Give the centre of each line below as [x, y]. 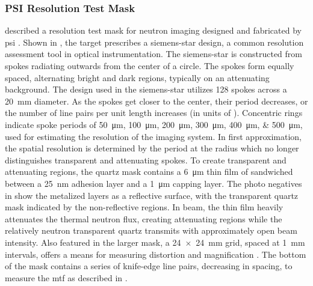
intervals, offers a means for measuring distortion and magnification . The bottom [156, 254]
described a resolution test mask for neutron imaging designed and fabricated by [153, 30]
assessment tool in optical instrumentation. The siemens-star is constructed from [154, 54]
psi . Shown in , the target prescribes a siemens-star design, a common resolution [154, 42]
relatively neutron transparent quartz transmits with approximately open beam [151, 230]
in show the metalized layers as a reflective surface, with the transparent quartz [152, 195]
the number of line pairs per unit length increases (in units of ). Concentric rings [154, 113]
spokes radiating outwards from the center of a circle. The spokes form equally [150, 65]
